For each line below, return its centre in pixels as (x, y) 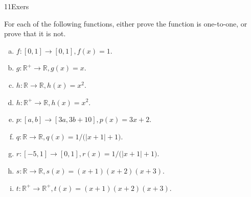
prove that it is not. (35, 33)
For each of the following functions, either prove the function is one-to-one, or (126, 23)
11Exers (17, 6)
